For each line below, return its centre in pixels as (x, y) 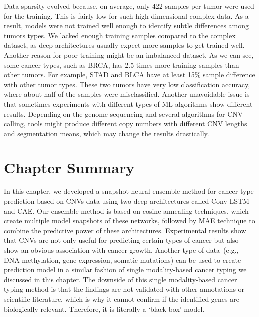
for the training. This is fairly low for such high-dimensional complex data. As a (126, 16)
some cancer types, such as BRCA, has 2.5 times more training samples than (122, 65)
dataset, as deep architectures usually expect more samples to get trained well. (124, 45)
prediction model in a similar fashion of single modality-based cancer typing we (125, 269)
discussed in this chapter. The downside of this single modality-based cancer (121, 279)
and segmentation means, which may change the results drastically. (107, 133)
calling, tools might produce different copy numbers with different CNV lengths (126, 123)
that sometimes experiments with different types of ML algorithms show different (128, 103)
